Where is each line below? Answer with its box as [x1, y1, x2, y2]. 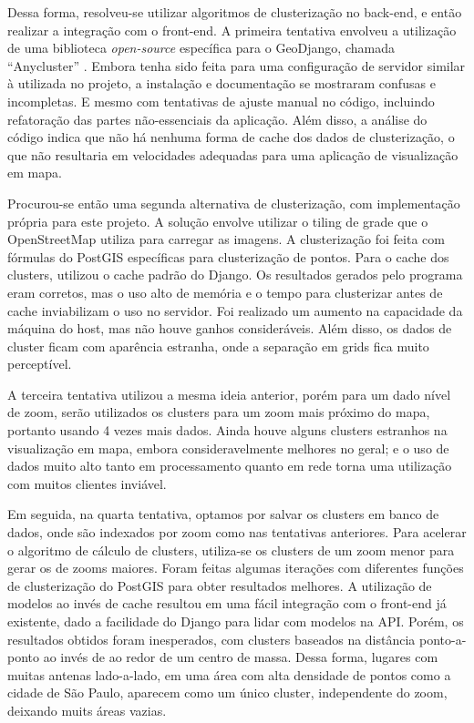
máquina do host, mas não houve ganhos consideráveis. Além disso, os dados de [7, 319, 452, 338]
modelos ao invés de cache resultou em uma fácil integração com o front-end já [7, 594, 447, 613]
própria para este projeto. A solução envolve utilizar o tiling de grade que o [7, 211, 428, 230]
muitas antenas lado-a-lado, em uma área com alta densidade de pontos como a [7, 665, 451, 684]
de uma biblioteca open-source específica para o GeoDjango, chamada [7, 38, 395, 57]
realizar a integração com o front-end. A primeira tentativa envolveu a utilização [7, 20, 457, 39]
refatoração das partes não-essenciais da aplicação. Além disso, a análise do [7, 109, 428, 128]
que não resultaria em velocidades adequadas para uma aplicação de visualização [7, 145, 459, 164]
